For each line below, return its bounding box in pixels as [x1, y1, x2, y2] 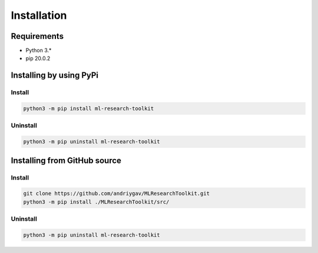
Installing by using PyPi [11, 71, 99, 81]
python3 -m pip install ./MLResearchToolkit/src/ [23, 198, 170, 205]
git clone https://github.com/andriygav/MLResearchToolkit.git [23, 190, 210, 197]
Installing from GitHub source [11, 155, 122, 165]
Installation [11, 9, 67, 22]
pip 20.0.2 [25, 55, 51, 62]
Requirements [11, 31, 64, 41]
